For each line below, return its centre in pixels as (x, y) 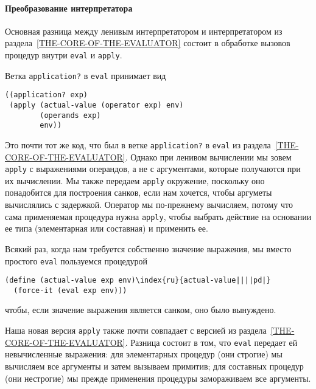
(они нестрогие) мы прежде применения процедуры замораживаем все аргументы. (158, 378)
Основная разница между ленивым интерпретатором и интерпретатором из (144, 31)
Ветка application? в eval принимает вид (86, 75)
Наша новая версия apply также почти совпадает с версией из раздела (136, 330)
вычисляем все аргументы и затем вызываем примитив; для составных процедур (154, 366)
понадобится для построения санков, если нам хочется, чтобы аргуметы (139, 192)
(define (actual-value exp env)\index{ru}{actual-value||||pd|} (138, 281)
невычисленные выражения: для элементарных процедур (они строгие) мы (144, 354)
